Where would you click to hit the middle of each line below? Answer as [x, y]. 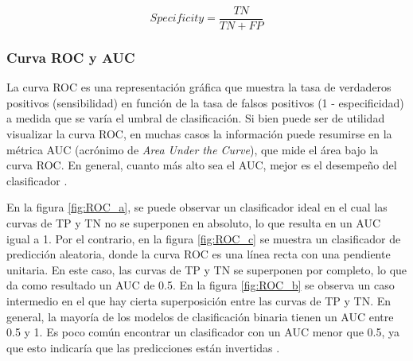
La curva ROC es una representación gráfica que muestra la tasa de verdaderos [199, 87]
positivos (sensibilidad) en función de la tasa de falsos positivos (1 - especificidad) [205, 102]
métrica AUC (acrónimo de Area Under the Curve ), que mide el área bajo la [193, 149]
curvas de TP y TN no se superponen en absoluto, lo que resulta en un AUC [194, 223]
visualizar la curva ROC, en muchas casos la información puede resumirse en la [199, 134]
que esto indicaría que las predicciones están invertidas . [143, 347]
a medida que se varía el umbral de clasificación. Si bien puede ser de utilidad [196, 118]
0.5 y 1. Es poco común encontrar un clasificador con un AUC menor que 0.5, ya [203, 332]
